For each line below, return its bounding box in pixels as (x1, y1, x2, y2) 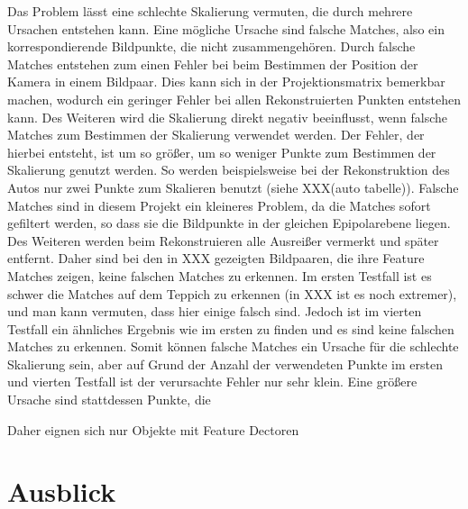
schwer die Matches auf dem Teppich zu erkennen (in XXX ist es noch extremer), (7, 284, 457, 303)
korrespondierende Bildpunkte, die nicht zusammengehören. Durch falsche (7, 37, 416, 56)
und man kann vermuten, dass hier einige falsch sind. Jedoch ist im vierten (7, 302, 422, 321)
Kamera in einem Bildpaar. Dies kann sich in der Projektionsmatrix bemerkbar (7, 72, 445, 91)
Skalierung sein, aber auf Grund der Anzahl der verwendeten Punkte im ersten (7, 354, 443, 373)
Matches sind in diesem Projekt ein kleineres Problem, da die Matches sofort (7, 195, 431, 214)
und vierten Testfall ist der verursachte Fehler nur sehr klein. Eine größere (7, 372, 418, 391)
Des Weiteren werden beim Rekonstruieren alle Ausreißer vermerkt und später (7, 231, 439, 250)
